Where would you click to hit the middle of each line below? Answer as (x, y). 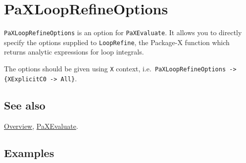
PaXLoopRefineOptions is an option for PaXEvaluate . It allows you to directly (123, 32)
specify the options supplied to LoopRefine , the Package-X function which (117, 42)
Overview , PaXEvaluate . (41, 126)
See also (25, 105)
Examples (29, 152)
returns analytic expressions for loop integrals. (74, 52)
